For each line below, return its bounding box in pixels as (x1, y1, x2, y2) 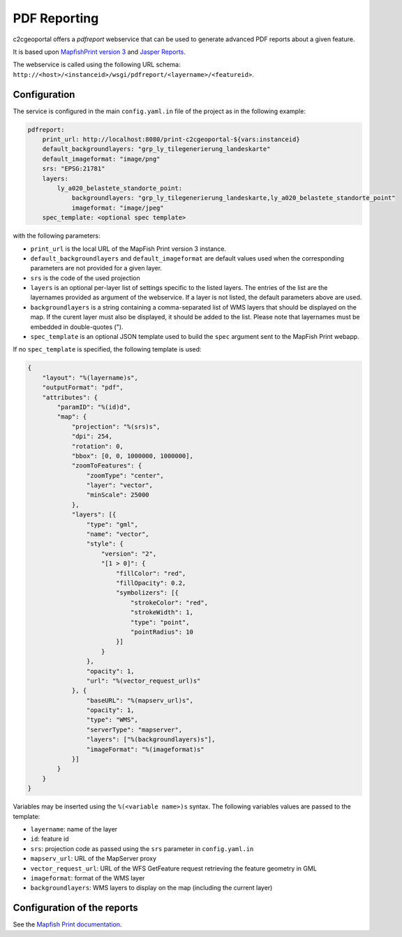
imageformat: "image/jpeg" (71, 203, 164, 212)
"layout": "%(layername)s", (42, 374, 139, 382)
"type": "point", (130, 618, 190, 626)
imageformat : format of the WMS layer (30, 873, 145, 882)
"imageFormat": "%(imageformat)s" (86, 745, 205, 753)
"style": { (86, 540, 124, 548)
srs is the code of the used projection (30, 273, 140, 282)
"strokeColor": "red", (130, 598, 209, 606)
